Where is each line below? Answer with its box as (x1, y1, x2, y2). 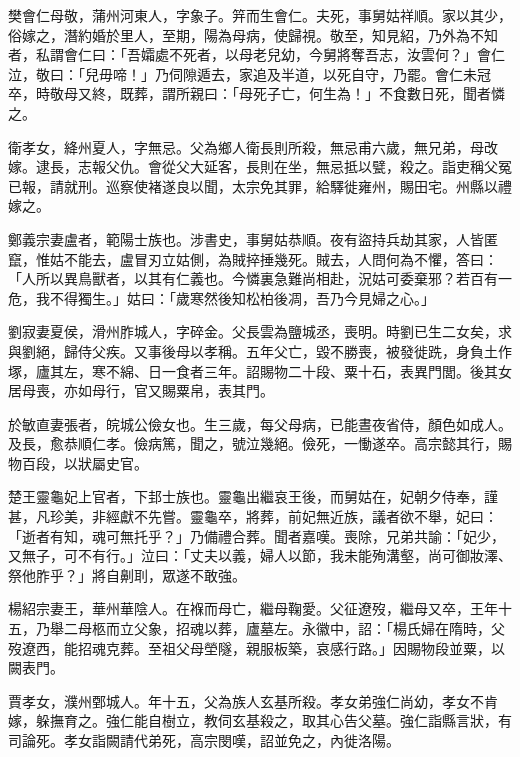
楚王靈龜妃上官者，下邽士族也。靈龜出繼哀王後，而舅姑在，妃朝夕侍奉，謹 (8, 486, 498, 507)
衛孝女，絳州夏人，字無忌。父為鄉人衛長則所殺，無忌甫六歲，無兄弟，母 (8, 136, 484, 157)
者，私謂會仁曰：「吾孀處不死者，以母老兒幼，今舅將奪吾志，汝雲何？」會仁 (8, 44, 505, 65)
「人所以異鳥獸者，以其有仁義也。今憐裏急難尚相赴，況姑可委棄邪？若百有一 (8, 268, 512, 289)
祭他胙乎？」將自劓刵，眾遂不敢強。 (8, 564, 246, 585)
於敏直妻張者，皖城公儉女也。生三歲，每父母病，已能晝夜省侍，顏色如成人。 (8, 413, 512, 434)
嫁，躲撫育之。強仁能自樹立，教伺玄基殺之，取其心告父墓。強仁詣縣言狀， (8, 710, 498, 731)
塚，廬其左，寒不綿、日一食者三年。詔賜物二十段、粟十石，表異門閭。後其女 (8, 360, 512, 381)
